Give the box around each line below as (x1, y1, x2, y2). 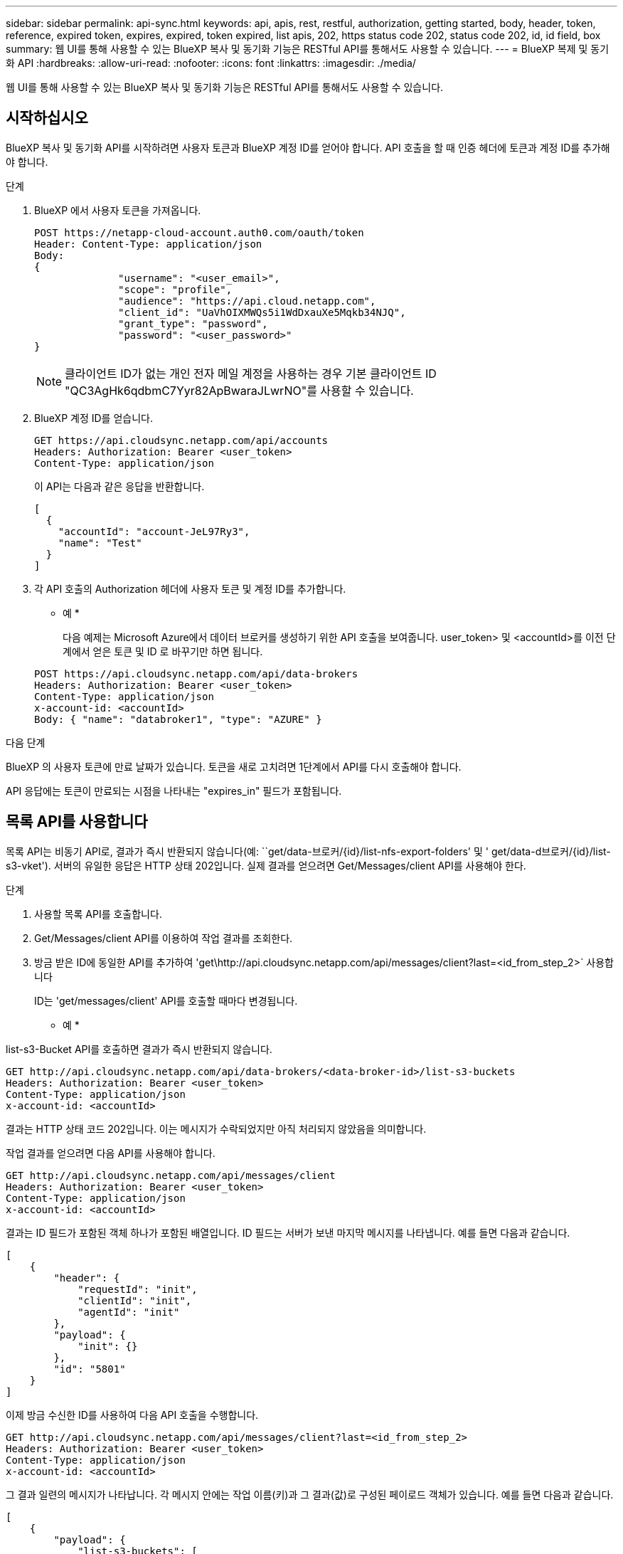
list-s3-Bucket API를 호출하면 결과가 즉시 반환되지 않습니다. (6, 1042, 272, 1055)
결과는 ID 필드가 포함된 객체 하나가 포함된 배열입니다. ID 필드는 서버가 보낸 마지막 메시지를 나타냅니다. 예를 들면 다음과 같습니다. (6, 1226, 570, 1239)
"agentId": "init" (78, 1306, 180, 1318)
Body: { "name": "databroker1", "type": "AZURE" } (34, 713, 322, 725)
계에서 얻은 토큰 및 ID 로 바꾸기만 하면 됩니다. (63, 645, 263, 657)
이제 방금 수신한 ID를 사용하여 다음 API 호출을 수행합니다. (6, 1408, 259, 1421)
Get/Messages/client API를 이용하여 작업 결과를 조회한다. (34, 931, 293, 944)
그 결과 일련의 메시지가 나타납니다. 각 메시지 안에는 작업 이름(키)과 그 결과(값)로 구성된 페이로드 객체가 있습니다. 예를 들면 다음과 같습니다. (6, 1488, 614, 1501)
